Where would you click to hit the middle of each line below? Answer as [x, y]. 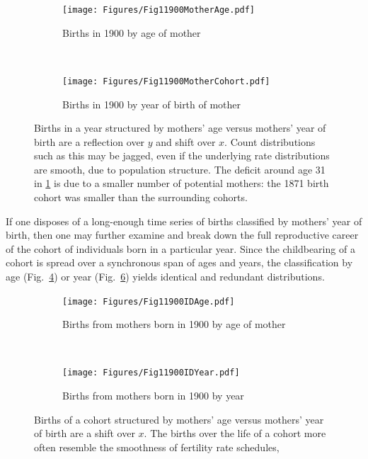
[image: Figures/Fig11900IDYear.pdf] [151, 373]
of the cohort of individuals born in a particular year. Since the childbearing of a [180, 248]
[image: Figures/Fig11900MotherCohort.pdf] [166, 81]
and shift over [186, 141]
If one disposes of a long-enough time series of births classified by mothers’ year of [184, 221]
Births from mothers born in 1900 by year [153, 396]
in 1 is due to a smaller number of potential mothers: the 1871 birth [182, 183]
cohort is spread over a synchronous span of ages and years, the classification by [179, 262]
